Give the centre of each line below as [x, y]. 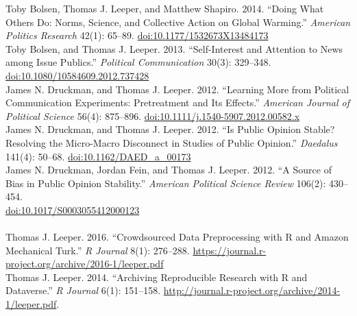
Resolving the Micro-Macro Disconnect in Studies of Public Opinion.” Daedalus [172, 142]
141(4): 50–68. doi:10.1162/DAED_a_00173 [98, 156]
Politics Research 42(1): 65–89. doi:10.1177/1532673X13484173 [137, 35]
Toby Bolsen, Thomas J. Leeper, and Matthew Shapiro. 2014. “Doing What [165, 8]
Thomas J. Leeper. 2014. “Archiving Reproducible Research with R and [157, 277]
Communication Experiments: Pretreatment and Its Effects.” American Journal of [177, 102]
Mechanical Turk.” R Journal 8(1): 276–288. [98, 250]
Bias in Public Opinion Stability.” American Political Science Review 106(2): [166, 183]
